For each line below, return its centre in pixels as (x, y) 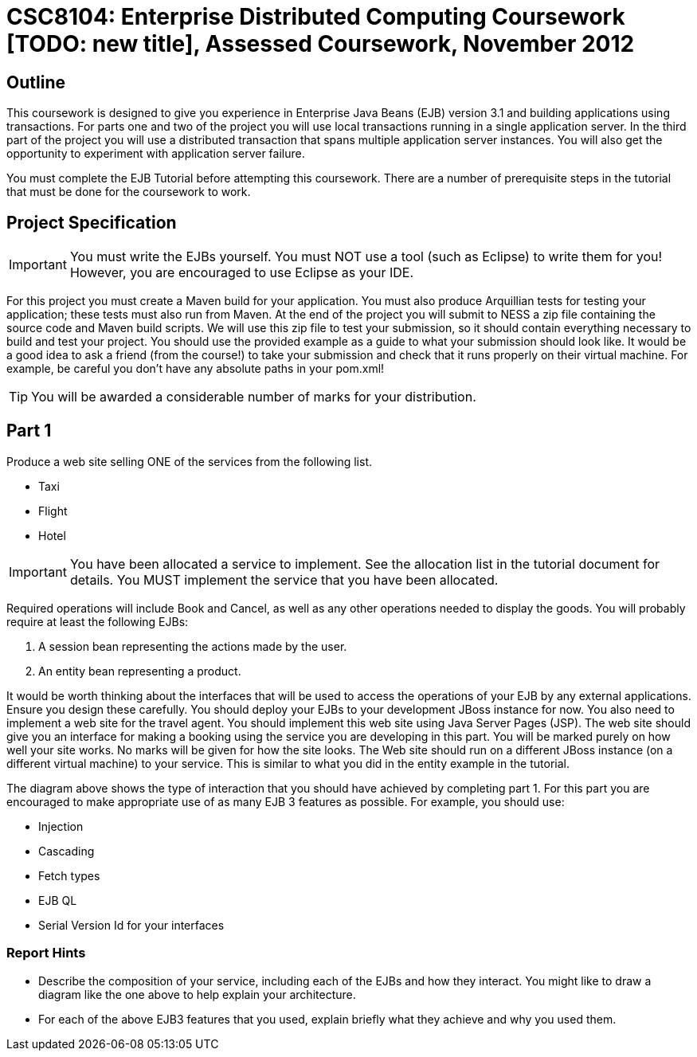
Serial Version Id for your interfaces (131, 925)
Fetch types (69, 875)
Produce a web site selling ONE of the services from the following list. (189, 461)
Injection (61, 826)
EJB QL (58, 900)
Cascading (67, 851)
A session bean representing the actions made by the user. (193, 646)
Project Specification (92, 222)
